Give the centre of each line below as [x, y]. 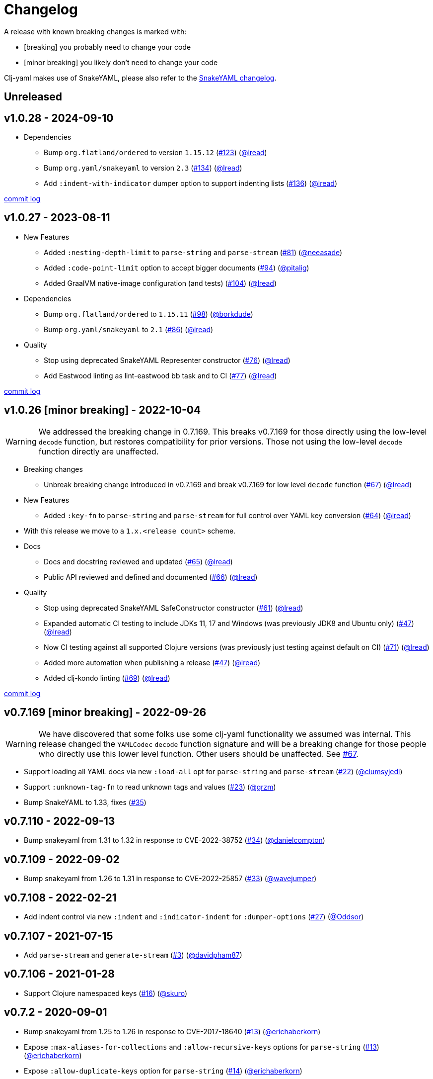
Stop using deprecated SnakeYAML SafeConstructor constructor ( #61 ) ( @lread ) [174, 608]
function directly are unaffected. [99, 451]
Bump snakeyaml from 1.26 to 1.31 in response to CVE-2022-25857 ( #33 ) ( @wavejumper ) [170, 879]
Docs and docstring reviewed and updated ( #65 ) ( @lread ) [138, 561]
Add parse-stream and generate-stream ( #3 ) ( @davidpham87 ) [133, 955]
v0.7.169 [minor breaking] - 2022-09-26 [105, 713]
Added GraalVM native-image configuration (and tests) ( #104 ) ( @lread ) [160, 283]
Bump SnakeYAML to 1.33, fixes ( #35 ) [85, 802]
